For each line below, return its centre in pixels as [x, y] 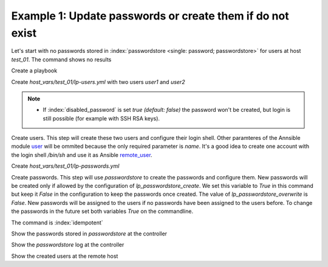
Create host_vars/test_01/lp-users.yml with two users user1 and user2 [98, 81]
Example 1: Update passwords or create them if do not [150, 16]
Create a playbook [34, 71]
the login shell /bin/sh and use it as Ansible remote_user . [82, 154]
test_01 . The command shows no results [61, 59]
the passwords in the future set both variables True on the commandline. [102, 211]
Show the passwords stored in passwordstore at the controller [89, 234]
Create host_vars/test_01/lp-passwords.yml [65, 166]
